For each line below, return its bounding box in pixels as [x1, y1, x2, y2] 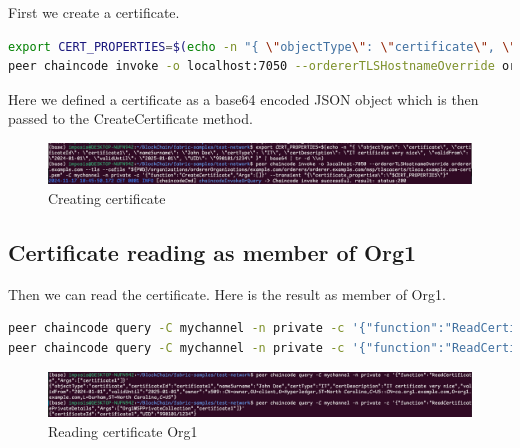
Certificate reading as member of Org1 [8, 236, 417, 267]
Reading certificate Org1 [48, 420, 198, 441]
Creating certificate [48, 187, 166, 208]
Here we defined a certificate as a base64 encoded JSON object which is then [8, 88, 479, 109]
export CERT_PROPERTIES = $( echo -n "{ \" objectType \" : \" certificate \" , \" [8, 39, 517, 54]
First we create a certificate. [8, 2, 180, 22]
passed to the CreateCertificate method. [8, 108, 253, 129]
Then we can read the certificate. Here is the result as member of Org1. [8, 283, 446, 304]
